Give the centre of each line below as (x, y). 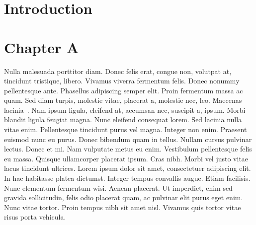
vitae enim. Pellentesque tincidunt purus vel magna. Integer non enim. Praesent (126, 129)
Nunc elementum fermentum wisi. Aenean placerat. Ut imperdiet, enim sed (118, 187)
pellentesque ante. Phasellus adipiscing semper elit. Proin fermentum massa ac (124, 90)
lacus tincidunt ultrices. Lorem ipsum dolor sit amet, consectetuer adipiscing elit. (128, 168)
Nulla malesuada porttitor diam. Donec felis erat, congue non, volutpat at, (118, 71)
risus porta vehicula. (35, 217)
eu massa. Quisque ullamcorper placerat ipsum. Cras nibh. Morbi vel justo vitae (126, 158)
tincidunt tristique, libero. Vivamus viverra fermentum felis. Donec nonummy (122, 81)
